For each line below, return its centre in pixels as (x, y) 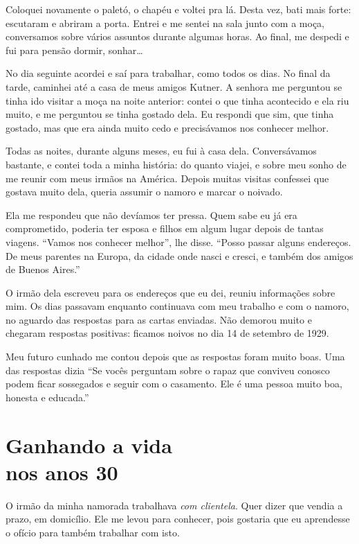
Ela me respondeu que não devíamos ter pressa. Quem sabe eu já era (151, 214)
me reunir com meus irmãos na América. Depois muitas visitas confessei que (167, 178)
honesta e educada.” (47, 397)
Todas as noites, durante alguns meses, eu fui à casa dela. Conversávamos (161, 151)
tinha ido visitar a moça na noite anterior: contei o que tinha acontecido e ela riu (177, 100)
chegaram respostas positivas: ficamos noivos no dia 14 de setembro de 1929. (167, 333)
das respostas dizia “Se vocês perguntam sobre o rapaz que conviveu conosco (168, 370)
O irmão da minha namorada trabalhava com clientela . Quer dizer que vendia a (174, 505)
